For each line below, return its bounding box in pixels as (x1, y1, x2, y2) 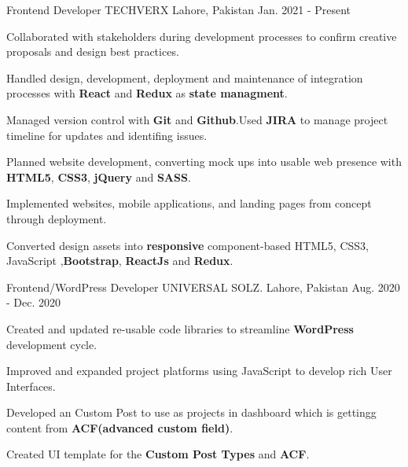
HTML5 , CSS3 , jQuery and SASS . (6, 168, 191, 185)
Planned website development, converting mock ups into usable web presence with (6, 153, 402, 170)
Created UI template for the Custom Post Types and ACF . (6, 446, 310, 462)
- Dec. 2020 (6, 294, 61, 311)
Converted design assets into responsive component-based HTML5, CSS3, (6, 237, 369, 253)
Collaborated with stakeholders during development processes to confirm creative (6, 28, 397, 44)
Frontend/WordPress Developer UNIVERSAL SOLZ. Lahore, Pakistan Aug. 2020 (6, 278, 400, 295)
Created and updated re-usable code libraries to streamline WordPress (6, 320, 354, 336)
